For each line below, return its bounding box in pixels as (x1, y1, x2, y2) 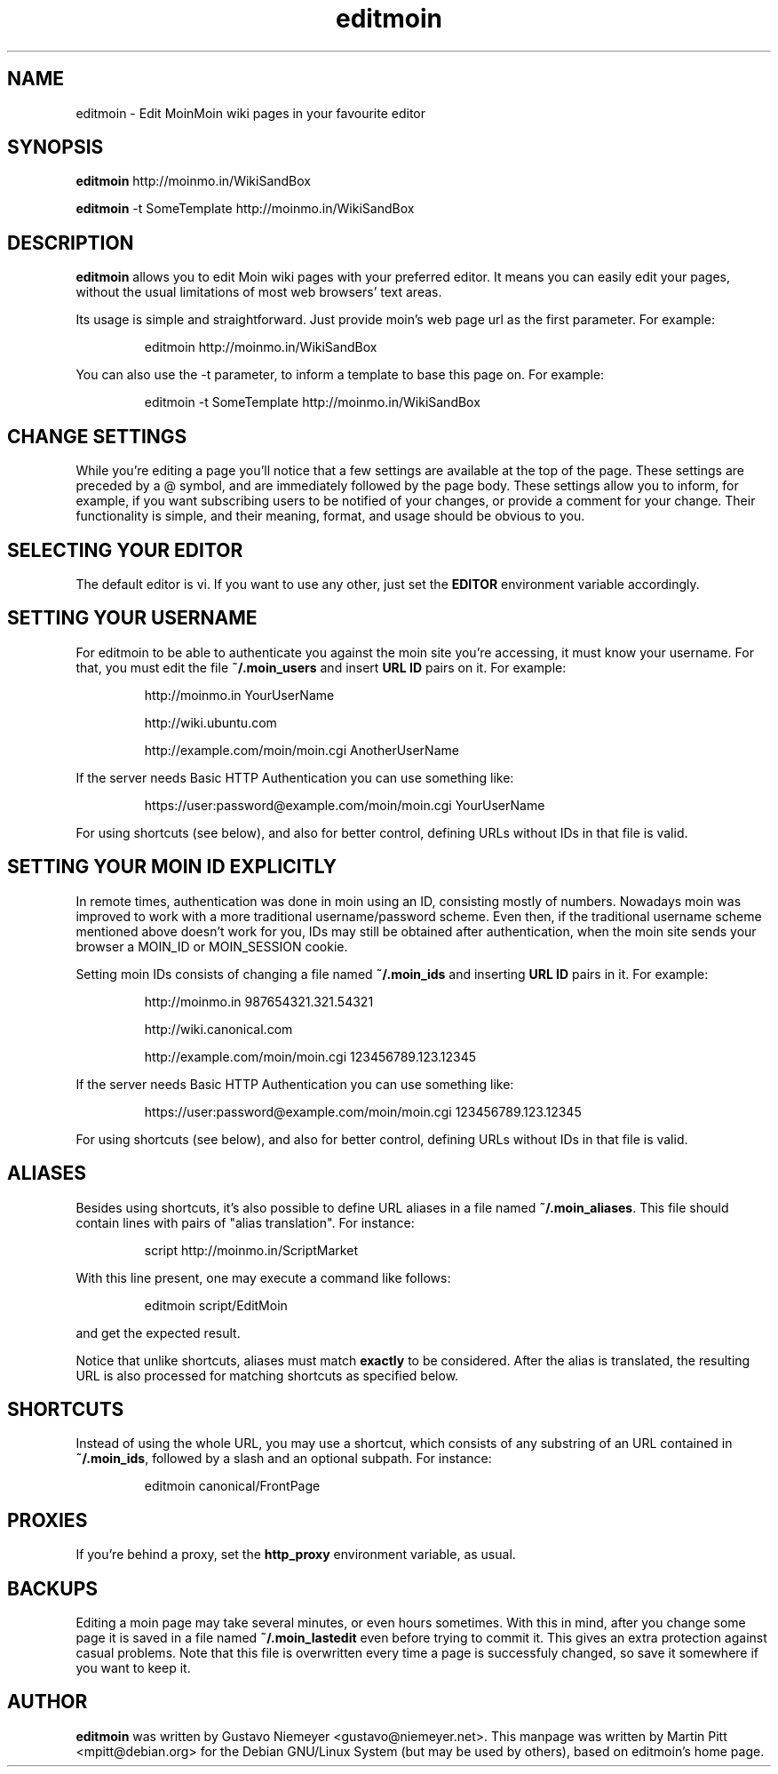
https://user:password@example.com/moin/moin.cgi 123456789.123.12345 (144, 1103, 582, 1119)
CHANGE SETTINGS (7, 425, 187, 448)
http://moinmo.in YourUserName (144, 687, 335, 703)
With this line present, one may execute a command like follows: (75, 1269, 451, 1285)
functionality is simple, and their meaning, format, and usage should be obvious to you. (75, 508, 585, 524)
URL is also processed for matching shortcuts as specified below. (75, 1367, 459, 1383)
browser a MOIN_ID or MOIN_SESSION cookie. (75, 938, 348, 954)
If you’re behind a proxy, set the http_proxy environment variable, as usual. (75, 1547, 516, 1563)
